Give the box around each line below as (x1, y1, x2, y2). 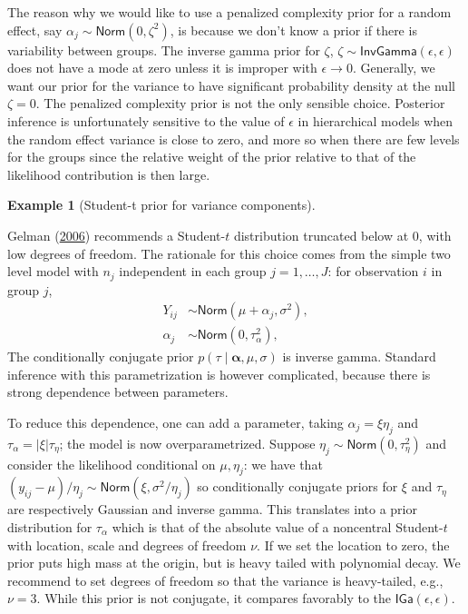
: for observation (327, 262, 419, 281)
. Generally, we (352, 58, 435, 77)
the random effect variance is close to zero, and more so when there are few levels (7, 129, 460, 148)
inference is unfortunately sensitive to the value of (7, 111, 285, 130)
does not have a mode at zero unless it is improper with (7, 58, 317, 77)
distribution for (7, 518, 93, 536)
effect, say (7, 20, 63, 39)
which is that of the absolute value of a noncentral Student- (112, 518, 444, 536)
